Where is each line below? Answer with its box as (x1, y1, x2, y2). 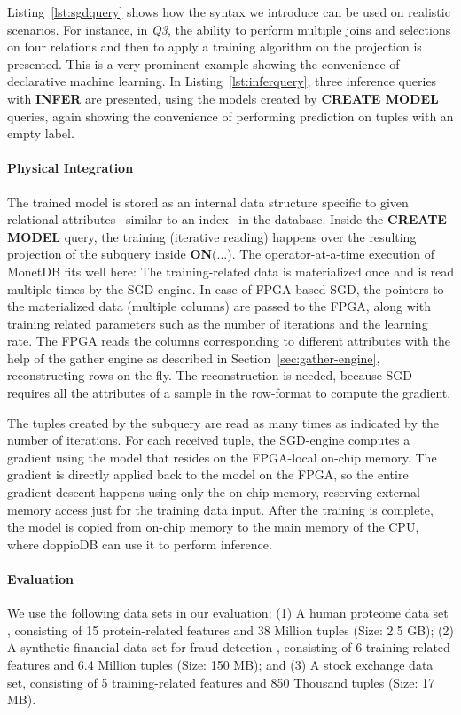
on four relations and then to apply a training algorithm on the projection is (7, 37, 422, 56)
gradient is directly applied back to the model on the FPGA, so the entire (7, 465, 409, 484)
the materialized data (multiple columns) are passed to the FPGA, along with (7, 297, 431, 315)
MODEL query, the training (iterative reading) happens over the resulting (7, 227, 417, 245)
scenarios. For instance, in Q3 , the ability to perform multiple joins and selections (7, 19, 451, 38)
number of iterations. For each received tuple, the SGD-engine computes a (7, 431, 410, 449)
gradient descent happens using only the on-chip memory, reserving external (7, 483, 421, 501)
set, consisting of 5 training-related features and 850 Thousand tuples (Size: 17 (7, 672, 435, 691)
